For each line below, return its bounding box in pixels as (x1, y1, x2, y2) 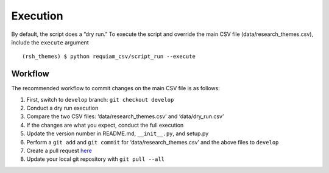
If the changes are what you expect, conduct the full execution (26, 121, 184, 129)
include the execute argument (11, 38, 89, 46)
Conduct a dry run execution (26, 104, 99, 112)
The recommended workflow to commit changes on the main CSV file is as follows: (11, 85, 221, 92)
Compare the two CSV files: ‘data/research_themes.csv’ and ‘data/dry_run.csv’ (26, 113, 224, 120)
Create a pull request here (26, 147, 93, 154)
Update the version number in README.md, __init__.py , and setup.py (26, 130, 209, 137)
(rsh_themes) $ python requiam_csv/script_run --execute (22, 53, 196, 60)
